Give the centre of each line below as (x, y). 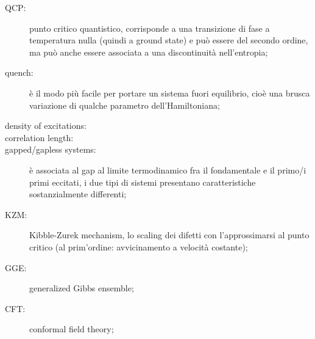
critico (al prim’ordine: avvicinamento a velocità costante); (139, 246)
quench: (19, 72)
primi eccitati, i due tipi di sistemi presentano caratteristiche (143, 182)
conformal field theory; (72, 329)
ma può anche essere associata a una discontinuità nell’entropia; (149, 52)
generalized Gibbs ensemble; (82, 288)
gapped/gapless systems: (51, 149)
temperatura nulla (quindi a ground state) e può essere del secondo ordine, (169, 40)
